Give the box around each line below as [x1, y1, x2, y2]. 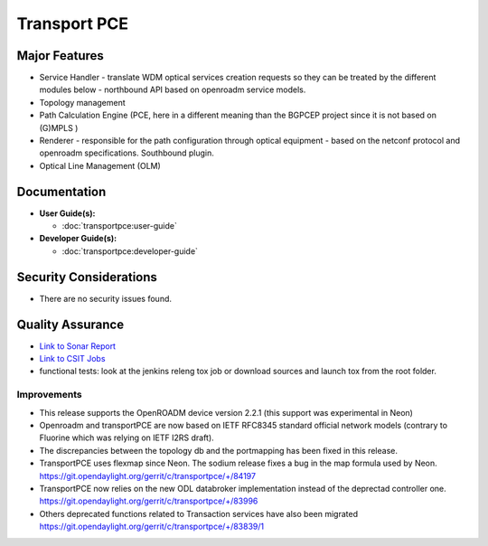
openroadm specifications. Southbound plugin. [39, 147, 214, 158]
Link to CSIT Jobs [39, 353, 106, 364]
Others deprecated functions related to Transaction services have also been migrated [39, 508, 359, 519]
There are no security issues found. [39, 293, 172, 304]
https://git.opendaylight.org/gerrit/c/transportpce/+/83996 [39, 495, 258, 506]
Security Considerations [16, 269, 158, 285]
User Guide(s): [39, 208, 96, 219]
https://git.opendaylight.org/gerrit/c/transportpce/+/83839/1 [39, 521, 265, 532]
